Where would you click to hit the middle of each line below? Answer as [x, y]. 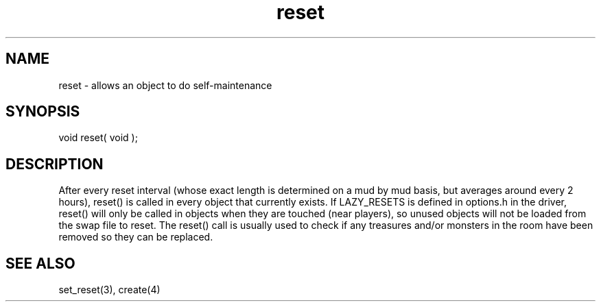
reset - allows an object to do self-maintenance [165, 85]
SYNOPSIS [43, 112]
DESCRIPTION [55, 164]
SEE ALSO [40, 263]
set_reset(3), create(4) [109, 290]
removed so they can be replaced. [136, 237]
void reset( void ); [98, 138]
